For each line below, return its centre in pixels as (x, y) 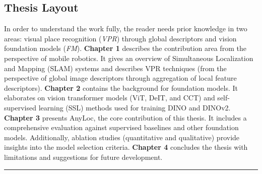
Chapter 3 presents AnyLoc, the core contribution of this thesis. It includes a (125, 117)
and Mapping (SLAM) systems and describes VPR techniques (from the (115, 68)
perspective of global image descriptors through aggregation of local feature (120, 78)
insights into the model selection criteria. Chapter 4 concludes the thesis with (126, 147)
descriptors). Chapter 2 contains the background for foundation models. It (121, 88)
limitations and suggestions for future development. (83, 157)
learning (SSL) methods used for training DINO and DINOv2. (135, 107)
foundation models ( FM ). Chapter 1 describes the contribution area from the (125, 48)
